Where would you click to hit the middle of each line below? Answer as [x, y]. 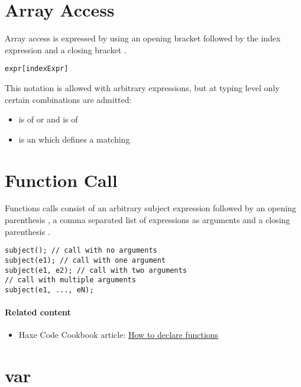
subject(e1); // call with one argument [85, 260]
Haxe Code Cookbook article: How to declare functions [119, 335]
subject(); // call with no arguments [81, 251]
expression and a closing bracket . [66, 49]
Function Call [61, 180]
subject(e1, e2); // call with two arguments [96, 270]
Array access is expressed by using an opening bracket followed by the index [143, 38]
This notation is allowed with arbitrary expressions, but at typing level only [142, 87]
